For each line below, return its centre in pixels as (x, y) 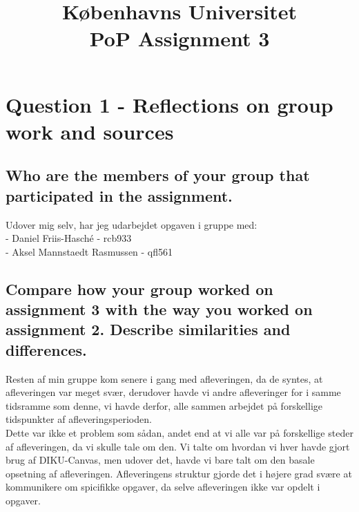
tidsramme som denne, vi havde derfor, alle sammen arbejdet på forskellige (164, 405)
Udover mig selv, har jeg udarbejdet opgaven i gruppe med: (132, 224)
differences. (46, 349)
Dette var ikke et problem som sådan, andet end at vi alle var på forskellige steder (179, 433)
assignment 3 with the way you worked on (159, 309)
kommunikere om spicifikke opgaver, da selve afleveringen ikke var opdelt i (163, 487)
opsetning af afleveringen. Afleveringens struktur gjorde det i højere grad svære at (179, 473)
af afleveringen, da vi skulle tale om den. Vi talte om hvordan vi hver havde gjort (178, 446)
